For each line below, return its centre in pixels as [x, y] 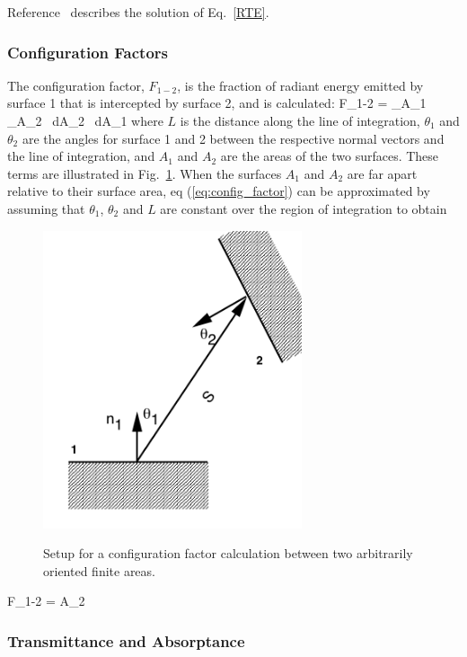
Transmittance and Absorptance [126, 640]
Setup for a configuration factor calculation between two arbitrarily [228, 553]
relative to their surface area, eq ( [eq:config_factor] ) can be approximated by [219, 191]
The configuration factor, [76, 85]
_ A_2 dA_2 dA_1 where [85, 120]
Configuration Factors [88, 52]
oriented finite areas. [99, 570]
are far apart [382, 173]
